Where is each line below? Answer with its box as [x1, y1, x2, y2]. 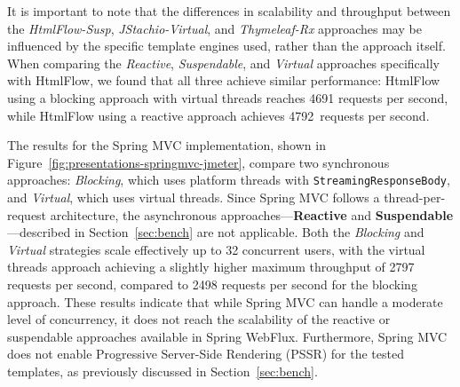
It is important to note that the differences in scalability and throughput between [7, 2, 451, 20]
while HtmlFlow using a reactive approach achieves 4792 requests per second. [7, 106, 430, 124]
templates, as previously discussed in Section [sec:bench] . [7, 361, 318, 380]
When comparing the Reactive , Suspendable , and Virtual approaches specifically [7, 53, 440, 72]
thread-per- [384, 188, 446, 206]
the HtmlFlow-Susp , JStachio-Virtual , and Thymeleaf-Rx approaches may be [7, 19, 422, 37]
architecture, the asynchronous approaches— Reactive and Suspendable [50, 205, 454, 224]
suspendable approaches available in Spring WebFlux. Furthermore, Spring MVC [7, 327, 448, 345]
